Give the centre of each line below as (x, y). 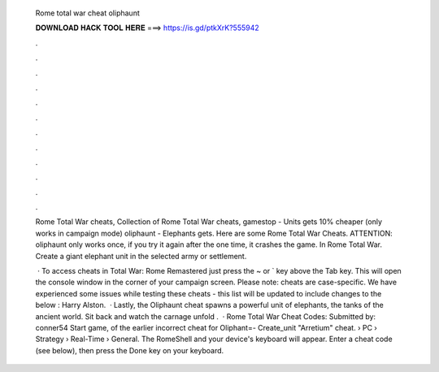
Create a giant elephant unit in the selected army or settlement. (141, 256)
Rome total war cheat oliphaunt (87, 13)
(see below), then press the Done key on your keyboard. (130, 350)
